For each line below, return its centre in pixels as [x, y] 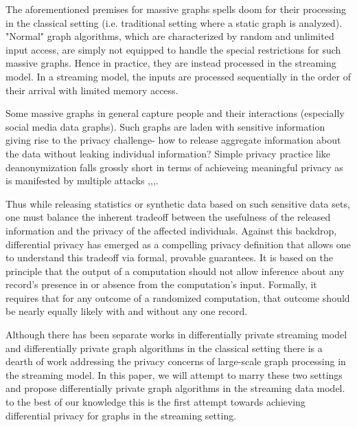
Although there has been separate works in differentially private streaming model [176, 335]
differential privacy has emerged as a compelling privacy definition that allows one [178, 244]
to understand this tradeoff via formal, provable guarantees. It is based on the [169, 258]
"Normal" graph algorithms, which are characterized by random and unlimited [170, 36]
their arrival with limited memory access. [92, 90]
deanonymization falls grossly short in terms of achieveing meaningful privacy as [174, 167]
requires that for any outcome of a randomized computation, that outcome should [178, 297]
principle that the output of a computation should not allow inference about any [175, 271]
